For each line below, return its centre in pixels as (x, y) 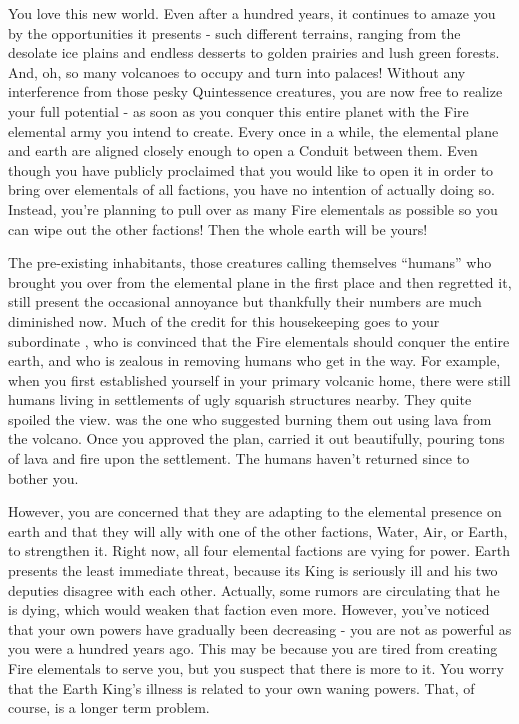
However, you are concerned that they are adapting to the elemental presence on (255, 511)
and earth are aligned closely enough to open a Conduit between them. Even (243, 150)
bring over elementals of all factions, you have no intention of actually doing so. (251, 189)
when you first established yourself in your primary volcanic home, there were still (259, 379)
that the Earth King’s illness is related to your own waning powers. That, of (241, 687)
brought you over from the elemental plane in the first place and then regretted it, (260, 281)
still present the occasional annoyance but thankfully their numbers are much (245, 301)
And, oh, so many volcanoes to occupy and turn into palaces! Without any (237, 71)
